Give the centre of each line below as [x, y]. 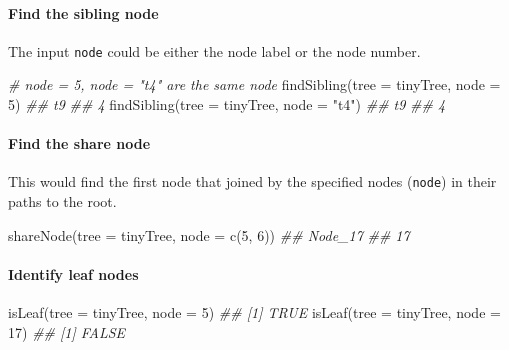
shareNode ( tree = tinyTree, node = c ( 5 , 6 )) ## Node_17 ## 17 [209, 234]
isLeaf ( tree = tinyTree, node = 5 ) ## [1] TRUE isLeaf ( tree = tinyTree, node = [254, 312]
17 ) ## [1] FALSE [67, 331]
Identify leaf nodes [73, 273]
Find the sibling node [83, 12]
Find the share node [79, 143]
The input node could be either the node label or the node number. [214, 50]
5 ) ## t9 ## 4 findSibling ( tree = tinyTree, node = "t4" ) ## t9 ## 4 [227, 104]
